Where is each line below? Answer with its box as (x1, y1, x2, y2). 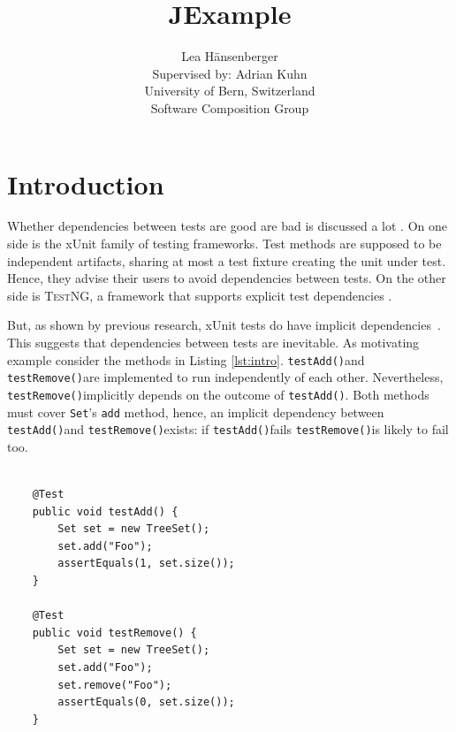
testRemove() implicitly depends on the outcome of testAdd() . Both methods (7, 385, 429, 403)
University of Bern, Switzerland (144, 81, 315, 100)
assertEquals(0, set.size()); (57, 696, 235, 709)
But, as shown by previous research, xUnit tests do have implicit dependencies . (7, 316, 441, 334)
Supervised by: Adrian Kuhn (152, 64, 308, 82)
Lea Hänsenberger (181, 47, 278, 65)
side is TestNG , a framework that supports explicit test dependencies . (7, 286, 392, 304)
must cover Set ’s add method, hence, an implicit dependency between (7, 402, 384, 421)
